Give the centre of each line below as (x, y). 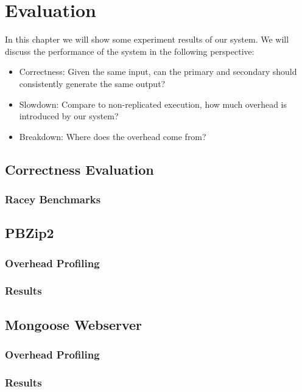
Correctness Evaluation (79, 169)
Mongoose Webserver (74, 324)
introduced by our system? (69, 116)
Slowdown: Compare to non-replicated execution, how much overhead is (153, 104)
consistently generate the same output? (92, 83)
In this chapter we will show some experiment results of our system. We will (147, 39)
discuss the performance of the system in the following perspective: (130, 51)
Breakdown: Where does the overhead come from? (113, 136)
